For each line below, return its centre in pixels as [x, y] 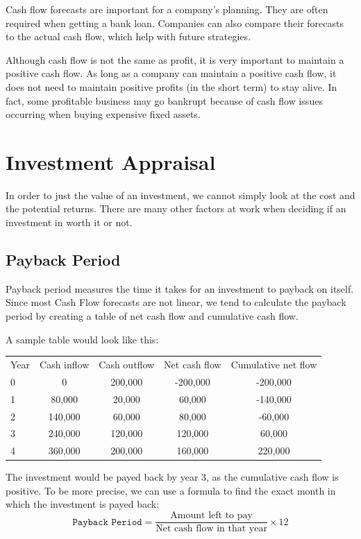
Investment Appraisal [111, 161]
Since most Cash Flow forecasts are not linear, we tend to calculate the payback [176, 302]
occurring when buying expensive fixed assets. [103, 114]
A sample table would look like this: [82, 339]
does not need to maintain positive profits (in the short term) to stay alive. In [171, 86]
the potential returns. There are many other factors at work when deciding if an [176, 208]
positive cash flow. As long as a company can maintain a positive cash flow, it [171, 73]
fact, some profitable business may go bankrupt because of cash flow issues [164, 100]
